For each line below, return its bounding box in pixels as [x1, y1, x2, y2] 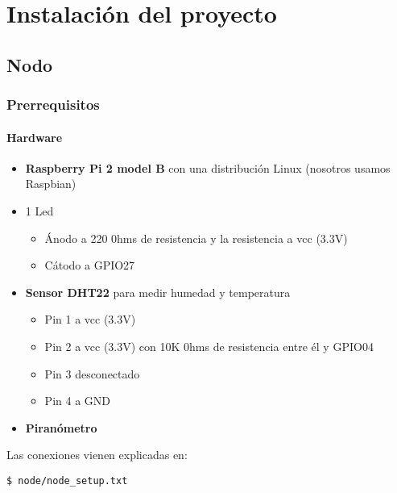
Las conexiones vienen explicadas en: [6, 446, 188, 463]
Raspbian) [25, 175, 77, 192]
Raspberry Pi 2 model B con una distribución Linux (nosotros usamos [25, 159, 391, 176]
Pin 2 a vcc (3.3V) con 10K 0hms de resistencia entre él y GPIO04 [44, 337, 374, 354]
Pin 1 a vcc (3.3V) [44, 311, 136, 328]
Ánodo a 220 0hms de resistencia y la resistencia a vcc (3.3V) [44, 229, 348, 246]
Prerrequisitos [6, 94, 100, 115]
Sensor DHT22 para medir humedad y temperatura [25, 283, 291, 300]
